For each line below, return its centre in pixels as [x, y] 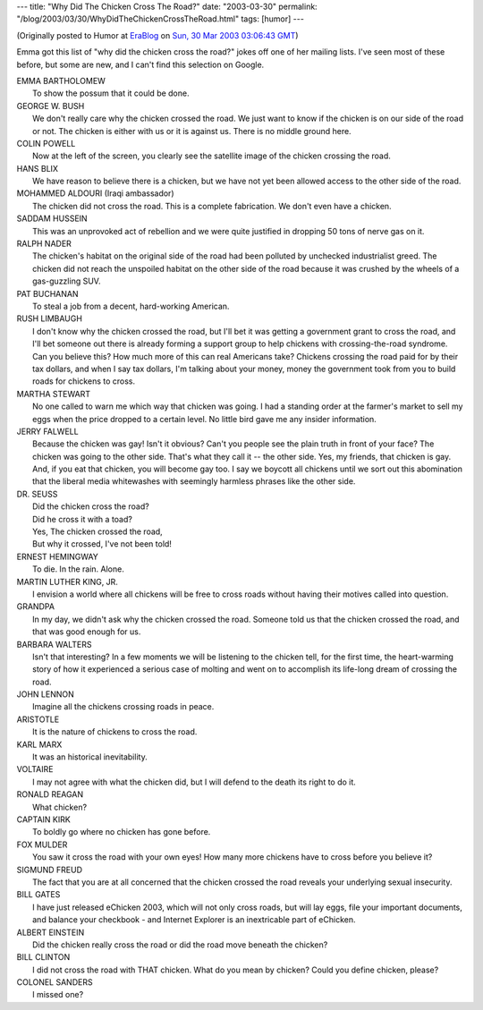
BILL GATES [38, 895]
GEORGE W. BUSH [51, 106]
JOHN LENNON [46, 694]
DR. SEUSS [37, 494]
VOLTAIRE [35, 769]
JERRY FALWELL [48, 431]
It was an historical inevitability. [90, 757]
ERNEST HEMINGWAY [57, 556]
